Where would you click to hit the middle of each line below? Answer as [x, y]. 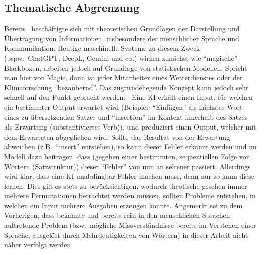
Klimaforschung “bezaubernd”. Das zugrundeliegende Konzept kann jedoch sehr [126, 87]
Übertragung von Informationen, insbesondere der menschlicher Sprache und [122, 38]
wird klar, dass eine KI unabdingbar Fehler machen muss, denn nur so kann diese [129, 176]
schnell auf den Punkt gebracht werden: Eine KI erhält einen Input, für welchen [128, 97]
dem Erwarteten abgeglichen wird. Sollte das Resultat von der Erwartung [117, 136]
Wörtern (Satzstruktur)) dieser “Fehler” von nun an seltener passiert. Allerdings [127, 166]
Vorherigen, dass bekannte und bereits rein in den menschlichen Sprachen [117, 215]
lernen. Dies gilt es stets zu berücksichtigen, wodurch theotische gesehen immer [126, 185]
